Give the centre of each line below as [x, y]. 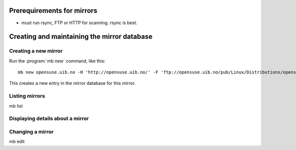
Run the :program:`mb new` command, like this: [57, 61]
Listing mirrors [27, 96]
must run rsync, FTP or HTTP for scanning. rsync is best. [79, 23]
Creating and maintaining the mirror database [81, 37]
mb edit [17, 142]
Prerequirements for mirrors [53, 11]
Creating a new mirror [36, 51]
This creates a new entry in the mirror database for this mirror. [72, 83]
